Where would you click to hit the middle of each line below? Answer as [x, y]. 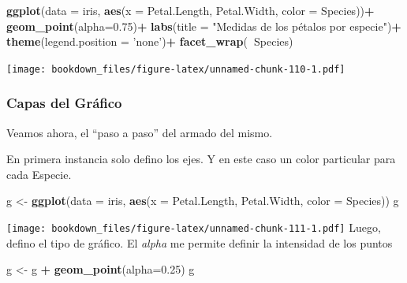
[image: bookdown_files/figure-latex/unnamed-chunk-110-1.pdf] [176, 69]
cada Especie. [39, 174]
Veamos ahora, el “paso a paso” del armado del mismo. [140, 132]
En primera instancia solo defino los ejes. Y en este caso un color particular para [201, 159]
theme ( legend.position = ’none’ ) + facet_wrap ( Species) [150, 41]
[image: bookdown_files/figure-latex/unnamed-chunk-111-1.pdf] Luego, [194, 227]
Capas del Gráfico [64, 103]
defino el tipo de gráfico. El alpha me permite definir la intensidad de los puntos [200, 242]
